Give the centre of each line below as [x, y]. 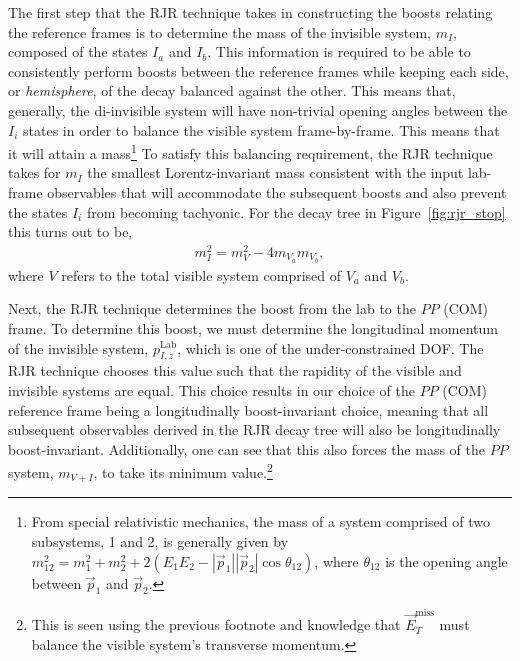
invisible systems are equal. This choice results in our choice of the [211, 389]
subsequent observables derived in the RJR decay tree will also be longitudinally [254, 429]
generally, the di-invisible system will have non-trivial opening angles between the [258, 109]
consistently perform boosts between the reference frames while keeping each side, [258, 70]
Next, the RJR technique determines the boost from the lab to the [212, 308]
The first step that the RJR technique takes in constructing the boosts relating [250, 12]
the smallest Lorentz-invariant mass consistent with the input [275, 172]
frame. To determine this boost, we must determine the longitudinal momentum [253, 327]
